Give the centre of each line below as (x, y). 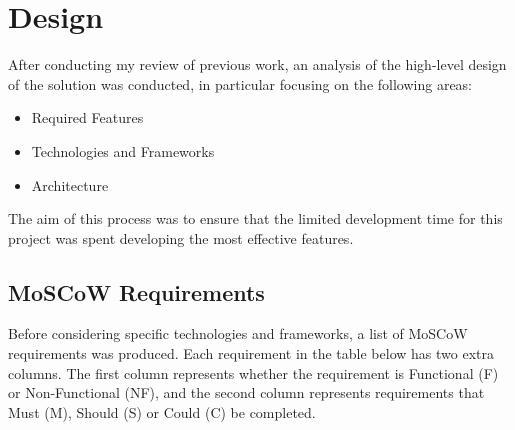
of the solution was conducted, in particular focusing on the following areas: (240, 83)
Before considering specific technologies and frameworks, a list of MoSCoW (238, 333)
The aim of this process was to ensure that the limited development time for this (255, 218)
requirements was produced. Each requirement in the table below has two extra (251, 353)
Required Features (87, 117)
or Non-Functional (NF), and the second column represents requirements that (246, 392)
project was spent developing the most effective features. (181, 237)
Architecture (70, 184)
